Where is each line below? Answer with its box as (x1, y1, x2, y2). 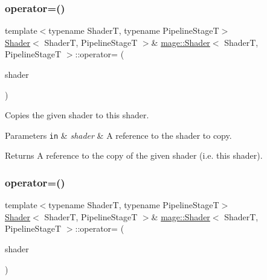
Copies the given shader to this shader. (5, 109, 149, 121)
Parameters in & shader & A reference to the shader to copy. (5, 129, 232, 141)
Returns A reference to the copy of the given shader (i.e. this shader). (5, 149, 263, 162)
